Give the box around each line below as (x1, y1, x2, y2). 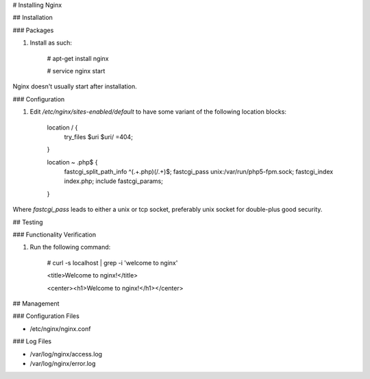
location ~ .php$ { (47, 158, 98, 166)
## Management (12, 299, 60, 308)
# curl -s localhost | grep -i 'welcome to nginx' (47, 258, 178, 267)
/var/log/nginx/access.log (29, 350, 103, 358)
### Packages (12, 26, 54, 34)
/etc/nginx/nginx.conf (29, 324, 91, 332)
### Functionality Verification (12, 230, 96, 239)
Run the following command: (29, 243, 111, 252)
